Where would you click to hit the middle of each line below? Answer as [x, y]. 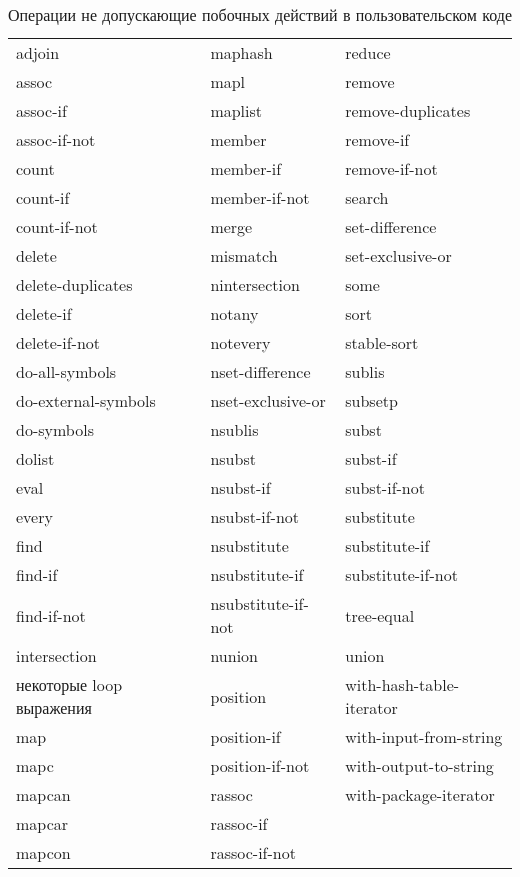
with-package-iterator [420, 794]
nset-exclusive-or [268, 400]
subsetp [371, 400]
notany [234, 313]
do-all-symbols [66, 371]
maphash [241, 52]
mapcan [43, 794]
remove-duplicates [408, 110]
